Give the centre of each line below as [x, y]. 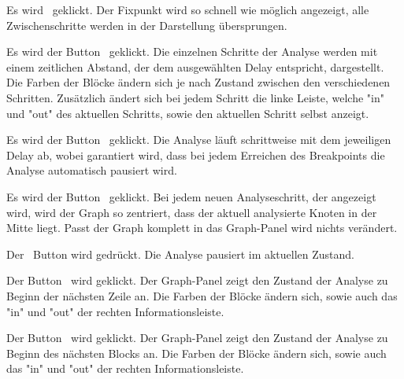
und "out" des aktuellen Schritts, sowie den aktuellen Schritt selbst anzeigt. [188, 113]
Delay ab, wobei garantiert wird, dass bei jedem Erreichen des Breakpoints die [196, 155]
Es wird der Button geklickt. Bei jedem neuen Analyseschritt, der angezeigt [191, 196]
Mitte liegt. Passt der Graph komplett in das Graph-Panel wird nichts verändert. [202, 228]
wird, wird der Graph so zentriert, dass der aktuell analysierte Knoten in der [192, 212]
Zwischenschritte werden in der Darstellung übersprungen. [147, 25]
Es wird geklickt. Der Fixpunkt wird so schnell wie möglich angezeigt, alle [188, 9]
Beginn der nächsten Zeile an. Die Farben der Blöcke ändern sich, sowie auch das [202, 295]
